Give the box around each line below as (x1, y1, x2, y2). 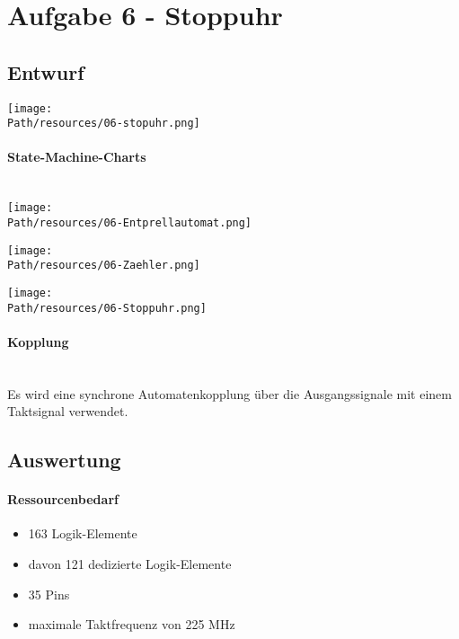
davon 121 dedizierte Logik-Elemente (28, 554, 232, 572)
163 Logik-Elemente (28, 524, 137, 543)
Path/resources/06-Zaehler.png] (7, 259, 200, 272)
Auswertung (7, 446, 121, 474)
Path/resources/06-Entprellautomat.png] (7, 216, 252, 229)
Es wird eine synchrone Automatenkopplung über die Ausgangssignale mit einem (7, 384, 452, 403)
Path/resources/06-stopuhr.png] (7, 117, 200, 130)
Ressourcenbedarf (7, 490, 119, 509)
